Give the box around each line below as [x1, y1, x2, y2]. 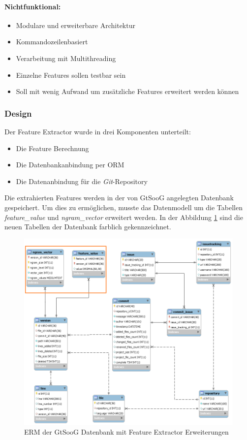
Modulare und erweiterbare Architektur [16, 20, 135, 30]
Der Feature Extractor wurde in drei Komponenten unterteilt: [4, 126, 191, 136]
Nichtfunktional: [4, 1, 61, 11]
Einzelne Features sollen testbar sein [16, 69, 126, 80]
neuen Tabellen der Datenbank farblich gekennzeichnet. [4, 221, 171, 232]
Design [4, 107, 32, 119]
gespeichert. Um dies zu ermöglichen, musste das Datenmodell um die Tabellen [4, 202, 243, 212]
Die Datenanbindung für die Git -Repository [16, 176, 148, 186]
